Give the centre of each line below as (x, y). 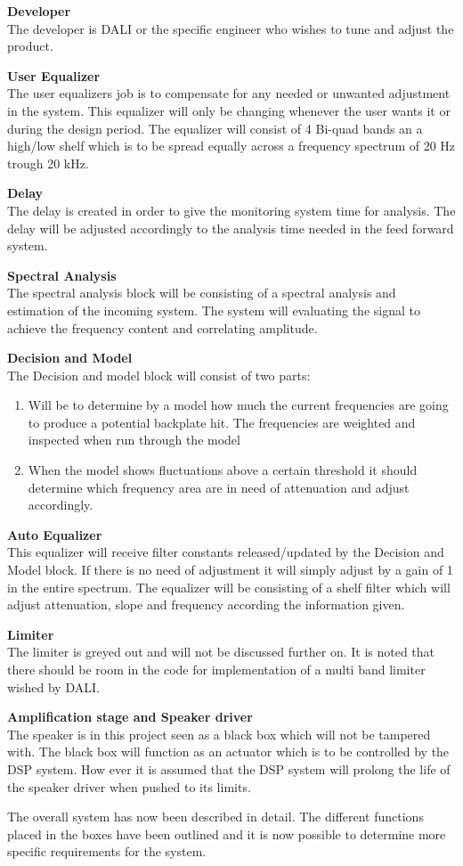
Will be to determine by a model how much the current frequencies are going (238, 405)
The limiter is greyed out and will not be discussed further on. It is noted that (221, 652)
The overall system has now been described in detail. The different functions (215, 817)
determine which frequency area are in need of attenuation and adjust (219, 487)
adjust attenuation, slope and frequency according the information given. (206, 605)
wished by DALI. (53, 686)
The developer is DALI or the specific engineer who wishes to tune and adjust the (231, 28)
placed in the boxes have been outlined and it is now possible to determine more (227, 833)
